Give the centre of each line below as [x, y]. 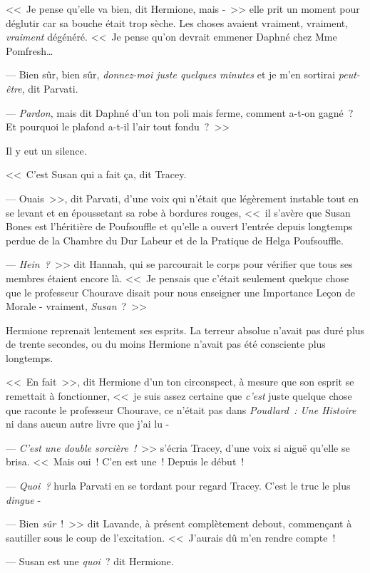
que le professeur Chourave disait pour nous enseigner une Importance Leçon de [181, 292]
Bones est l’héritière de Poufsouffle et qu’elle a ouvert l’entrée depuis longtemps [179, 226]
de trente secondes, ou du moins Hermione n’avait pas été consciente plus [166, 344]
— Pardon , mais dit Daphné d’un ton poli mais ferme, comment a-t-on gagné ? [180, 112]
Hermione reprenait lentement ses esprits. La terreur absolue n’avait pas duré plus [185, 330]
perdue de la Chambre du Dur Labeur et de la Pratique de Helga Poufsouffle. [175, 240]
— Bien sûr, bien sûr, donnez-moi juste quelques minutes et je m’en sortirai [171, 74]
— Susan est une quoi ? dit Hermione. [90, 561]
